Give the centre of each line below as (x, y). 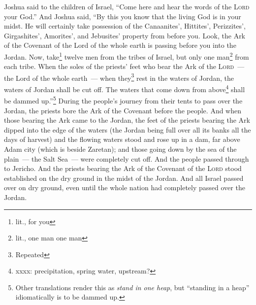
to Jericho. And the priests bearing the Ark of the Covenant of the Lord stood (123, 168)
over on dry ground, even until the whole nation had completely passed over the (125, 187)
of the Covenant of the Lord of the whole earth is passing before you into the (120, 45)
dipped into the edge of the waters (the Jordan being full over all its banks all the (128, 129)
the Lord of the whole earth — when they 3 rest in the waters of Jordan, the (119, 77)
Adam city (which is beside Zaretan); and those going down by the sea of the (120, 149)
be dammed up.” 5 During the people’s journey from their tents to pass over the (123, 100)
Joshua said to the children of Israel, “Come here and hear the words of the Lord (127, 6)
